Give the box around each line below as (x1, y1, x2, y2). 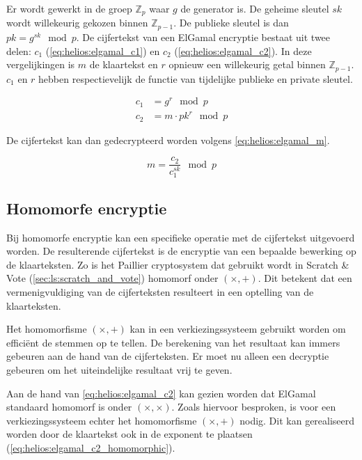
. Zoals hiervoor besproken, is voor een (171, 399, 336, 414)
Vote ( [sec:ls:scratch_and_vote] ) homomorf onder (6, 271, 219, 285)
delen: (6, 43, 31, 58)
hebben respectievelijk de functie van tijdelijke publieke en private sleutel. (38, 71, 353, 86)
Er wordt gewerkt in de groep (6, 1, 132, 15)
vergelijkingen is (6, 57, 75, 72)
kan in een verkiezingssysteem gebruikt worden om (129, 322, 346, 336)
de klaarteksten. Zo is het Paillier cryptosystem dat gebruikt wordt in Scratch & (6, 257, 349, 271)
